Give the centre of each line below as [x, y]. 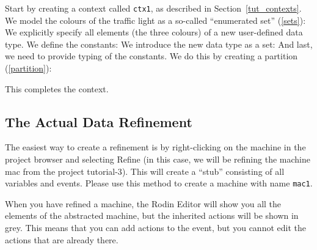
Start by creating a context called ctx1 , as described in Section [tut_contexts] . [153, 8]
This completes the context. [57, 88]
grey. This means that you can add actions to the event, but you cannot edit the [155, 228]
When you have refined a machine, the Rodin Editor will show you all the [143, 203]
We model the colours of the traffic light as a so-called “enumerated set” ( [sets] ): [155, 20]
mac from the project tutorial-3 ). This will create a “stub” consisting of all [145, 171]
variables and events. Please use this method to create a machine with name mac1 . [159, 183]
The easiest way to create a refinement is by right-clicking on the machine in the [155, 147]
